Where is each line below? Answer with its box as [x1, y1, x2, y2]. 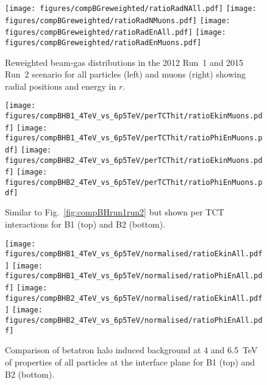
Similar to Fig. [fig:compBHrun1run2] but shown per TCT [5, 206, 224, 218]
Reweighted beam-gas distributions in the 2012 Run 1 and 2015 [5, 56, 244, 68]
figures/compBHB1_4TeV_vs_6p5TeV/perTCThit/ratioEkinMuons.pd [5, 112, 263, 121]
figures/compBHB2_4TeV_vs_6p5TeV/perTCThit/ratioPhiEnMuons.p [5, 178, 263, 187]
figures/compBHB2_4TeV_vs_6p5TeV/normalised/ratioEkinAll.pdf [5, 293, 263, 303]
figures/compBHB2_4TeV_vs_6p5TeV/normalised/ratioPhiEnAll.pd [5, 316, 263, 325]
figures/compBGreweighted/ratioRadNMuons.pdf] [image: [5, 16, 230, 25]
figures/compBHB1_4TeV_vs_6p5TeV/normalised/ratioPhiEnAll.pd [5, 272, 263, 281]
